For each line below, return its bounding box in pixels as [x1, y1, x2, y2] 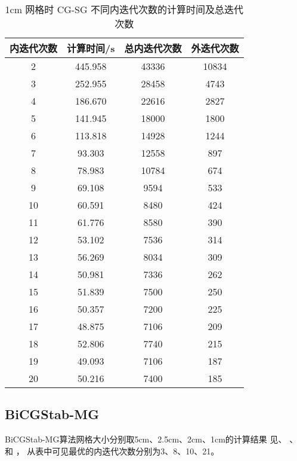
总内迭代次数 [124, 41, 182, 55]
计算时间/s [67, 41, 115, 55]
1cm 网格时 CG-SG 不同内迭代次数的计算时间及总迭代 [5, 2, 243, 16]
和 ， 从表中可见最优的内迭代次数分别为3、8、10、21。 [5, 444, 219, 457]
